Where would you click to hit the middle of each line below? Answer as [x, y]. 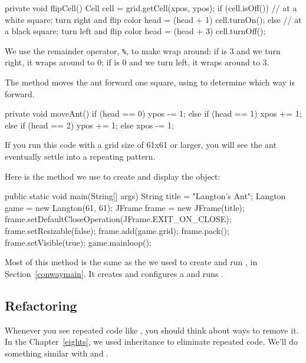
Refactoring [41, 305]
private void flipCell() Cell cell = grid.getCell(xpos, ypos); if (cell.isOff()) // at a [151, 8]
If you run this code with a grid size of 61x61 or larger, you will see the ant [141, 145]
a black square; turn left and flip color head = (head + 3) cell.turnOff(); [135, 31]
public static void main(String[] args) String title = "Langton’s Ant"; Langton [145, 196]
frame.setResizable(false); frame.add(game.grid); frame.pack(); [117, 230]
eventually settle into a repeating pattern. [80, 156]
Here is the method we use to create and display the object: [113, 176]
